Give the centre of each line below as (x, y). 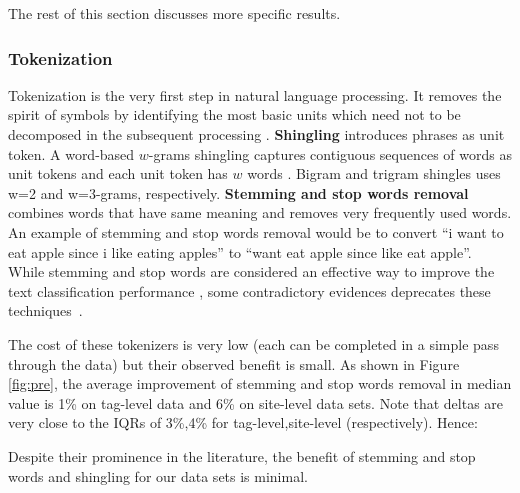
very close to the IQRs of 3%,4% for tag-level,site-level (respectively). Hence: (243, 422)
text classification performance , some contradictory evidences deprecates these (249, 290)
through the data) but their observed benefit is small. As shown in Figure (234, 363)
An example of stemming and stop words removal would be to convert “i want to (256, 231)
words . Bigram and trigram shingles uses (374, 173)
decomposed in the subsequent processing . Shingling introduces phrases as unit (256, 134)
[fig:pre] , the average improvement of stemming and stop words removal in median (260, 383)
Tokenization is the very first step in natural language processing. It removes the (255, 94)
